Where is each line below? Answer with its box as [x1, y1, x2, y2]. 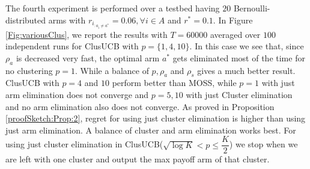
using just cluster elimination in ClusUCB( [5, 138, 163, 150]
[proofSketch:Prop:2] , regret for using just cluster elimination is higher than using [5, 112, 306, 124]
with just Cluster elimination [186, 88, 293, 100]
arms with [48, 13, 86, 26]
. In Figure [213, 13, 253, 26]
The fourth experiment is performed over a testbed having [5, 2, 220, 14]
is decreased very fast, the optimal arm [16, 51, 160, 64]
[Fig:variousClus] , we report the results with [5, 28, 168, 40]
